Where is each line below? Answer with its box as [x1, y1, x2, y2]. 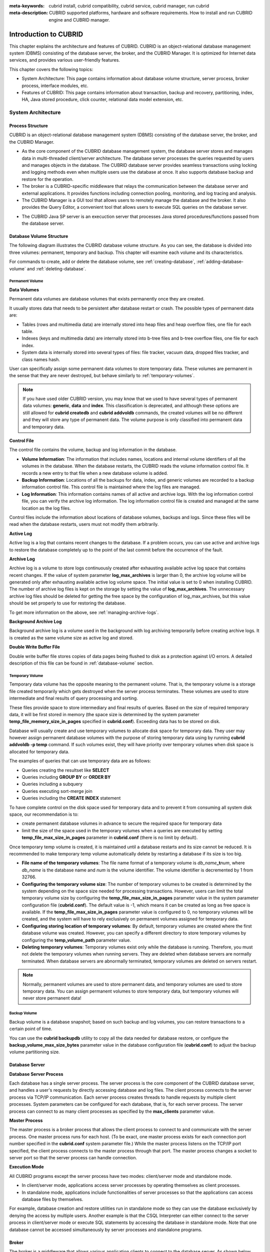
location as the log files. [21, 505, 71, 511]
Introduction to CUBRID [9, 30, 83, 39]
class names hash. [21, 356, 60, 363]
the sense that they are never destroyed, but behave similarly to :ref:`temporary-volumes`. [9, 373, 195, 379]
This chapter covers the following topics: [9, 66, 93, 72]
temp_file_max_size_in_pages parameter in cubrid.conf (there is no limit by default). [21, 834, 198, 841]
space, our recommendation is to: [9, 811, 79, 817]
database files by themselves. [21, 1196, 83, 1202]
